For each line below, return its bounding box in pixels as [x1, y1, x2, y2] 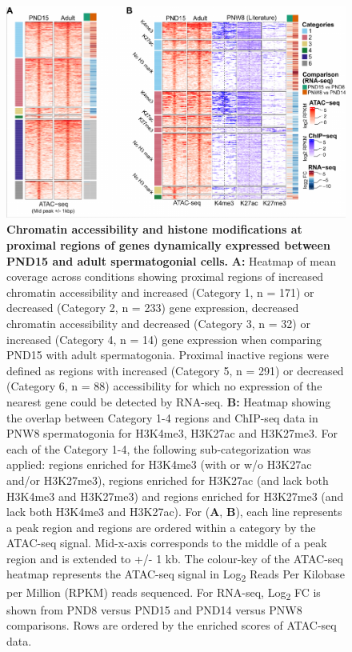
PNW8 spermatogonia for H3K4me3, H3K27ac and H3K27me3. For [6, 425, 338, 442]
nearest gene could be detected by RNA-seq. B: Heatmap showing [6, 393, 331, 410]
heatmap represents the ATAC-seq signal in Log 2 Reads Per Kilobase [6, 566, 346, 585]
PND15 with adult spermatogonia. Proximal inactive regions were [6, 346, 330, 363]
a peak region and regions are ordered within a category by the [6, 518, 316, 535]
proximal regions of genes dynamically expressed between [6, 237, 330, 254]
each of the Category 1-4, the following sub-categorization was [6, 440, 311, 457]
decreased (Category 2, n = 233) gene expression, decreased [6, 299, 299, 316]
